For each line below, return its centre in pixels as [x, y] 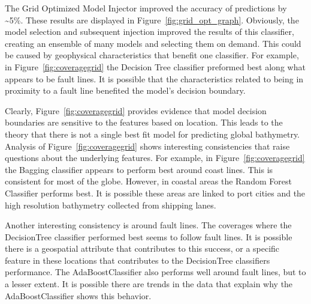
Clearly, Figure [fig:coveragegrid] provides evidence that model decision [136, 110]
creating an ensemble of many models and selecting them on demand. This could [153, 43]
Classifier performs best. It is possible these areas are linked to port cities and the [155, 193]
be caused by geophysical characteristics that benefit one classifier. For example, [152, 55]
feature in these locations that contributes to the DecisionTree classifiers [138, 260]
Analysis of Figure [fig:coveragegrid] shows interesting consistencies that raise [147, 146]
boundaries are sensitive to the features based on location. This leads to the [144, 122]
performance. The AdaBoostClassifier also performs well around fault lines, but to [155, 272]
